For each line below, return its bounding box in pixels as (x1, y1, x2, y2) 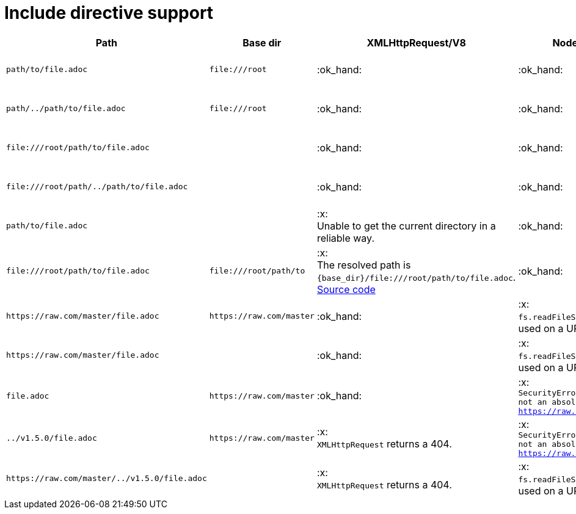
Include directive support (4, 2, 214, 23)
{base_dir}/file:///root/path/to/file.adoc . (316, 270, 516, 283)
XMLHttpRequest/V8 (366, 36, 466, 49)
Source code (316, 283, 376, 295)
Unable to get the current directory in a (316, 219, 496, 232)
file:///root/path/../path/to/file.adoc (6, 182, 188, 192)
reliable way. (316, 231, 374, 244)
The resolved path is (316, 258, 411, 271)
